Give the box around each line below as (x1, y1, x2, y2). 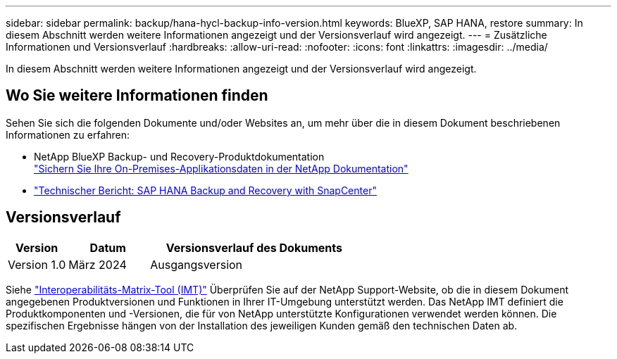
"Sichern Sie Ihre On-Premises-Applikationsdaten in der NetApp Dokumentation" (34, 162, 409, 175)
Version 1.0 (8, 257, 66, 272)
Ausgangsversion (150, 257, 243, 272)
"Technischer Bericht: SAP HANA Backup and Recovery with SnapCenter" (34, 184, 377, 196)
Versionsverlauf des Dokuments (166, 240, 342, 255)
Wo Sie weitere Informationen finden (6, 87, 268, 105)
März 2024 (68, 257, 127, 272)
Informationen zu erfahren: (6, 128, 130, 141)
